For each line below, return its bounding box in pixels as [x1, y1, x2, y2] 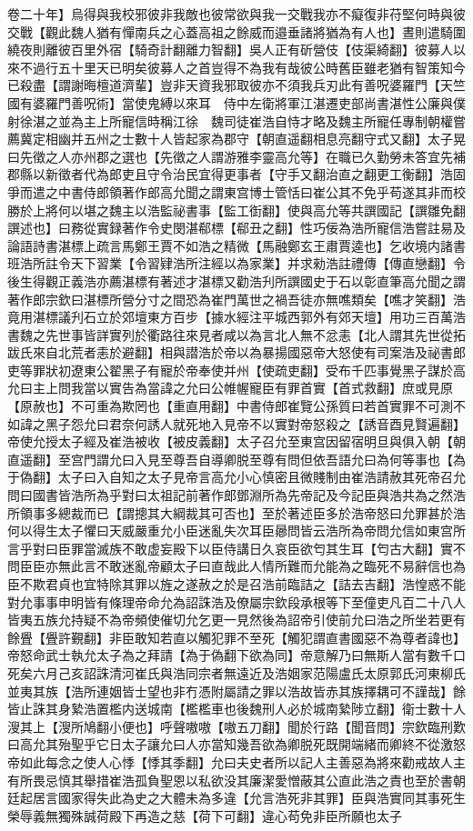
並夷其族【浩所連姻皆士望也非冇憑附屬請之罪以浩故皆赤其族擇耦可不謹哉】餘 [7, 681, 466, 700]
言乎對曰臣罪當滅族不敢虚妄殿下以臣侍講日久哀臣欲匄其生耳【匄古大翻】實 [7, 538, 453, 557]
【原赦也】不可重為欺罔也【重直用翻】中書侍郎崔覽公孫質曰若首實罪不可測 [7, 396, 453, 415]
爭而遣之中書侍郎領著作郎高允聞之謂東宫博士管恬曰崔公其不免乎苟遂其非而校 [7, 182, 466, 201]
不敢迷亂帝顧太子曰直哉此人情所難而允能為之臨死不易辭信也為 [96, 556, 466, 576]
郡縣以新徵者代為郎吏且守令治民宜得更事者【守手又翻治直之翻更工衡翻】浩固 [7, 165, 466, 184]
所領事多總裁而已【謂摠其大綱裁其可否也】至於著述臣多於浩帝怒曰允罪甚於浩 [7, 503, 466, 522]
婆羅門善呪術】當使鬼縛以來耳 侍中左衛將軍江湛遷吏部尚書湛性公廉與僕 [32, 93, 466, 112]
